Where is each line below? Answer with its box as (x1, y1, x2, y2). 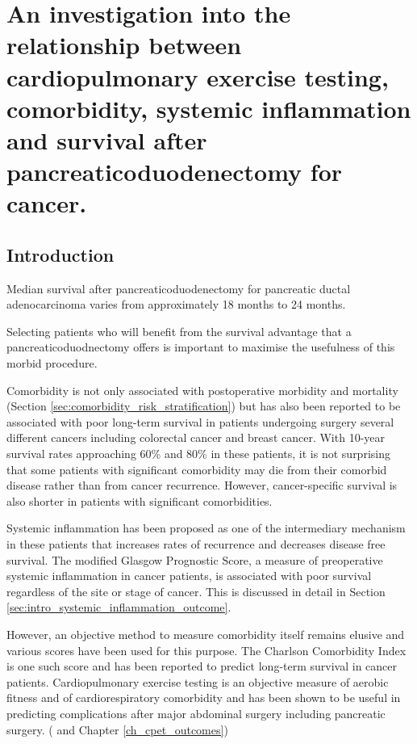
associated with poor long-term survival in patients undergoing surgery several (6, 413, 394, 430)
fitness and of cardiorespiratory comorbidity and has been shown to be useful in (6, 689, 401, 706)
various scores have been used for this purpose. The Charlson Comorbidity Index (6, 641, 407, 658)
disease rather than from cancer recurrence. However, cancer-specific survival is (6, 477, 398, 494)
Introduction (6, 242, 115, 267)
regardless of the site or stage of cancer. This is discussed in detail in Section (6, 582, 386, 599)
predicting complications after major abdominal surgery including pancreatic (6, 704, 386, 721)
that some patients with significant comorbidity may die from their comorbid (6, 460, 387, 477)
